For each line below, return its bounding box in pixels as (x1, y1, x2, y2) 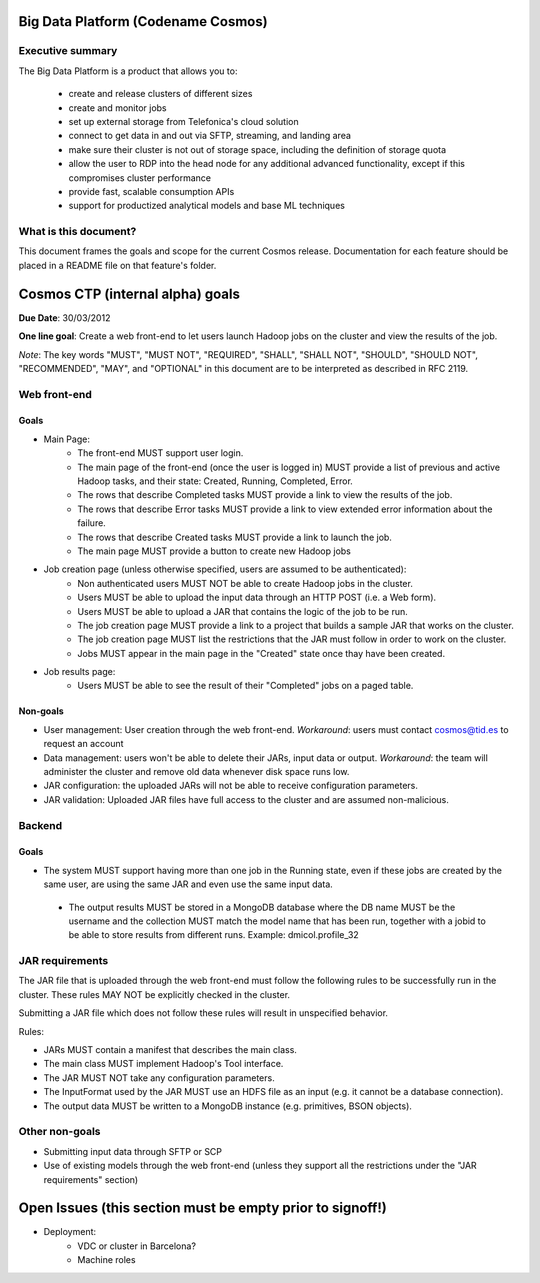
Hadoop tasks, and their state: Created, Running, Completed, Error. (77, 475, 354, 487)
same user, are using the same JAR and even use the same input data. (43, 878, 334, 890)
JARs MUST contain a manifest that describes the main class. (43, 1044, 297, 1056)
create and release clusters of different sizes (68, 88, 253, 100)
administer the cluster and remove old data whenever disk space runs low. (43, 766, 350, 778)
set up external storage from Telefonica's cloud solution (68, 115, 299, 127)
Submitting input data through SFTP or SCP (43, 1145, 223, 1157)
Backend (18, 818, 63, 832)
